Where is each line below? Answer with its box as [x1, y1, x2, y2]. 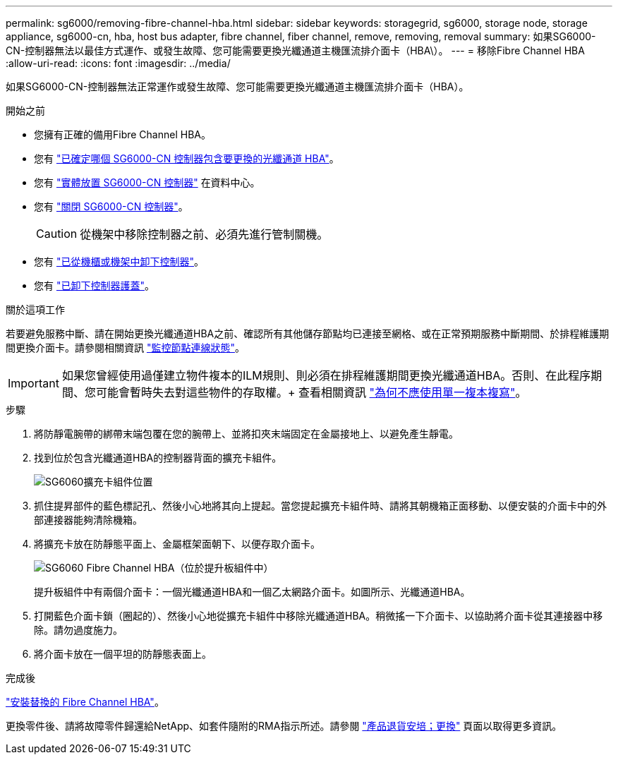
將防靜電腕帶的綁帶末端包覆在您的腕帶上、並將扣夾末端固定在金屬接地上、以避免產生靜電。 [34, 428, 459, 440]
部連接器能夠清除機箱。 [34, 514, 143, 526]
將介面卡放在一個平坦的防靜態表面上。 [34, 648, 212, 660]
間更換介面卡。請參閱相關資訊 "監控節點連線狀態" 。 [6, 342, 245, 354]
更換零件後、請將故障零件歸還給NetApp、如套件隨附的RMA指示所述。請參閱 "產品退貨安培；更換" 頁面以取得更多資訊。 [6, 720, 562, 732]
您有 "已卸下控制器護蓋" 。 [34, 279, 154, 291]
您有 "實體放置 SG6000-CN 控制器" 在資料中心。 [34, 176, 260, 188]
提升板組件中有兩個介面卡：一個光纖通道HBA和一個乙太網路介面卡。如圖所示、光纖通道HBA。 [34, 586, 471, 598]
